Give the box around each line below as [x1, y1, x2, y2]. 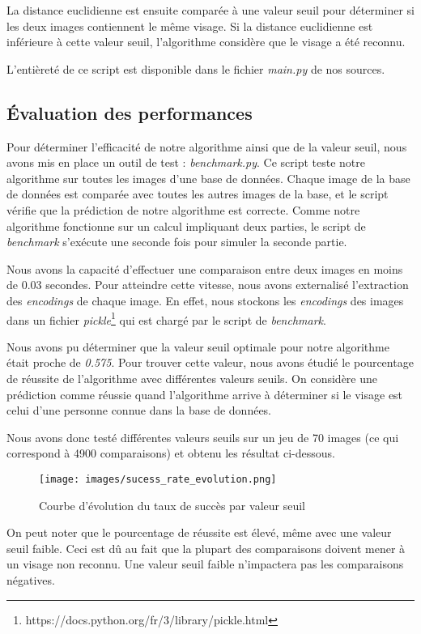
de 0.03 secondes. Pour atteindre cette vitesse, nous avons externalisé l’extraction [6, 276, 409, 293]
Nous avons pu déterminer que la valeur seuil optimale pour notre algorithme [6, 338, 389, 355]
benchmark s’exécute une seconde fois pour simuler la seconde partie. [6, 233, 347, 250]
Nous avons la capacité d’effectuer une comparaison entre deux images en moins [6, 260, 403, 277]
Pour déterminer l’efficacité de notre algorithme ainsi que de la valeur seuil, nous [6, 138, 407, 155]
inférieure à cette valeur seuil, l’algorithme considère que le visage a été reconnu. [6, 33, 406, 50]
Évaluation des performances [6, 100, 253, 125]
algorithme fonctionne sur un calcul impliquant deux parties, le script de [6, 217, 366, 234]
